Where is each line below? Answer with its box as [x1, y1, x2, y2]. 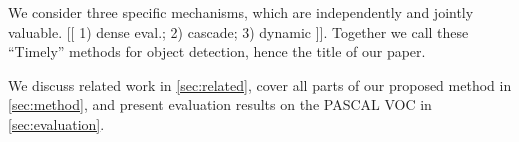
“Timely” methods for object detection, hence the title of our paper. [8, 41, 426, 62]
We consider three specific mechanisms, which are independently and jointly [8, 2, 474, 22]
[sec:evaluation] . [8, 113, 105, 134]
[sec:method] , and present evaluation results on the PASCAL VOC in [8, 94, 432, 115]
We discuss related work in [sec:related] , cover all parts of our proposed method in [8, 74, 512, 95]
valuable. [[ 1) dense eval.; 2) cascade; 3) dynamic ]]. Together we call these [8, 21, 469, 42]
